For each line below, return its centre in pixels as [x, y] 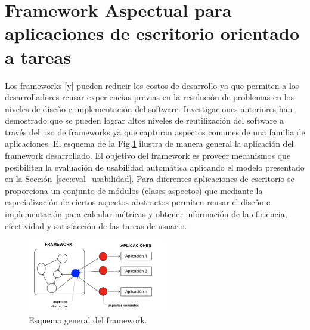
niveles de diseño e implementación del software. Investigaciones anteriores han [149, 108]
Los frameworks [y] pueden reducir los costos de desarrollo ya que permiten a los [152, 85]
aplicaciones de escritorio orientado [152, 33]
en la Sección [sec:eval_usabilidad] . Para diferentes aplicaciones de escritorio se [150, 179]
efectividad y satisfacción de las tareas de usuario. [96, 225]
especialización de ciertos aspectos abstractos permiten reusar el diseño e [138, 202]
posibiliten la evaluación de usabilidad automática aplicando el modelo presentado [155, 167]
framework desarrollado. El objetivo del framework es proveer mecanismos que [148, 155]
